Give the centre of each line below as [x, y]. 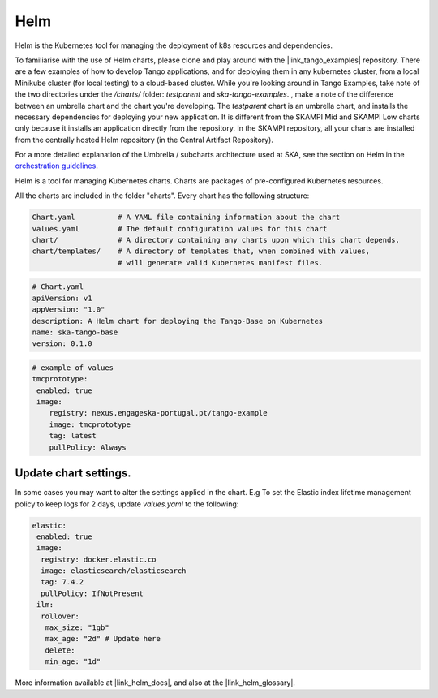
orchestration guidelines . [57, 166]
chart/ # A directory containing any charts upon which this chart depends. [216, 240]
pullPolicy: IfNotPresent [92, 593]
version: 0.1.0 [62, 344]
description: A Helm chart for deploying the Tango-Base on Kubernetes [178, 321]
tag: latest [73, 436]
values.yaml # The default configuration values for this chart [180, 228]
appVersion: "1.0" [69, 310]
